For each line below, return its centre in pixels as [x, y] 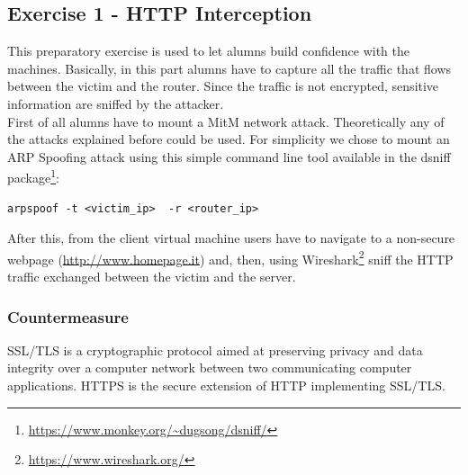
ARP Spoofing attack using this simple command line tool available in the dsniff [229, 156]
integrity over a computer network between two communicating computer [210, 367]
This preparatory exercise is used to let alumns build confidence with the [208, 51]
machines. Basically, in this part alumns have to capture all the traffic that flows [229, 68]
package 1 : [33, 176]
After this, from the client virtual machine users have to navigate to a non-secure [231, 238]
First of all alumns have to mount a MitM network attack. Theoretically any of [226, 121]
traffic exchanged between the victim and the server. [152, 277]
